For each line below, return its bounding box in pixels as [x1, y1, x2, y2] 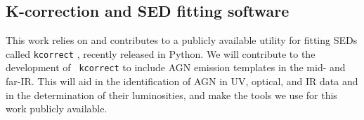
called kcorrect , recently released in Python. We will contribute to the [6, 46, 316, 61]
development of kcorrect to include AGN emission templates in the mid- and [6, 60, 346, 75]
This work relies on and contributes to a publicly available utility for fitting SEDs [6, 33, 358, 47]
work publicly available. [6, 101, 108, 116]
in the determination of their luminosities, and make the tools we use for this [6, 87, 337, 102]
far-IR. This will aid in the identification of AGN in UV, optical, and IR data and [6, 74, 358, 89]
